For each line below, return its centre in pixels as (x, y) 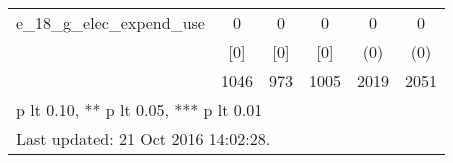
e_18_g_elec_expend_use (110, 22)
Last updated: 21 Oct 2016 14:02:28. (143, 138)
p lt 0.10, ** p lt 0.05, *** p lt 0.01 (139, 109)
